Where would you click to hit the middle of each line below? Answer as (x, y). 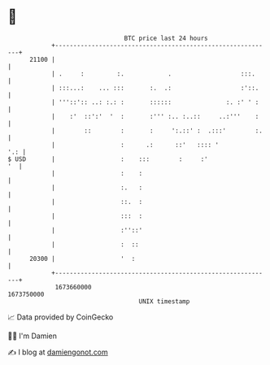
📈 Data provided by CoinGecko (61, 317)
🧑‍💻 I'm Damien (33, 336)
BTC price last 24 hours (166, 38)
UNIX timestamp (164, 301)
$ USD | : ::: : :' (108, 159)
